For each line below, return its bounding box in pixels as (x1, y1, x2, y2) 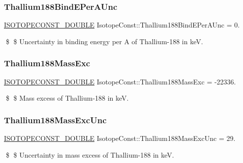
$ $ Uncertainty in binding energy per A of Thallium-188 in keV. (5, 36, 203, 46)
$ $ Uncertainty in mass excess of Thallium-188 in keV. (5, 149, 174, 160)
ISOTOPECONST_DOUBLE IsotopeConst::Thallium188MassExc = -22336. (4, 76, 236, 86)
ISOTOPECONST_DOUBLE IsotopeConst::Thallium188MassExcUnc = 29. (4, 133, 236, 143)
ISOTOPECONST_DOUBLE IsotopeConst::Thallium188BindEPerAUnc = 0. (4, 20, 240, 30)
